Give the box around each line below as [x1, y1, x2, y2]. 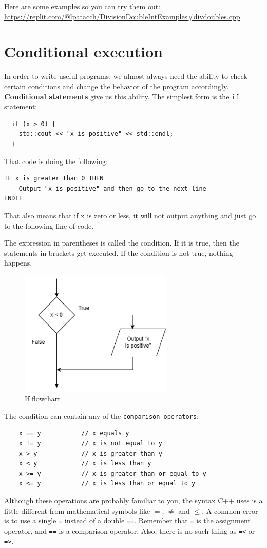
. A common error [202, 505, 258, 516]
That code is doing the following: [4, 155, 108, 166]
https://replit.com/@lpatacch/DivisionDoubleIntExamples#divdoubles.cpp [4, 11, 240, 22]
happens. [4, 257, 32, 268]
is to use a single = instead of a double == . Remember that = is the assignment [4, 515, 251, 526]
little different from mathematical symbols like [4, 505, 150, 516]
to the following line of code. [4, 220, 94, 231]
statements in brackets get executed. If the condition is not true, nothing [4, 247, 233, 258]
